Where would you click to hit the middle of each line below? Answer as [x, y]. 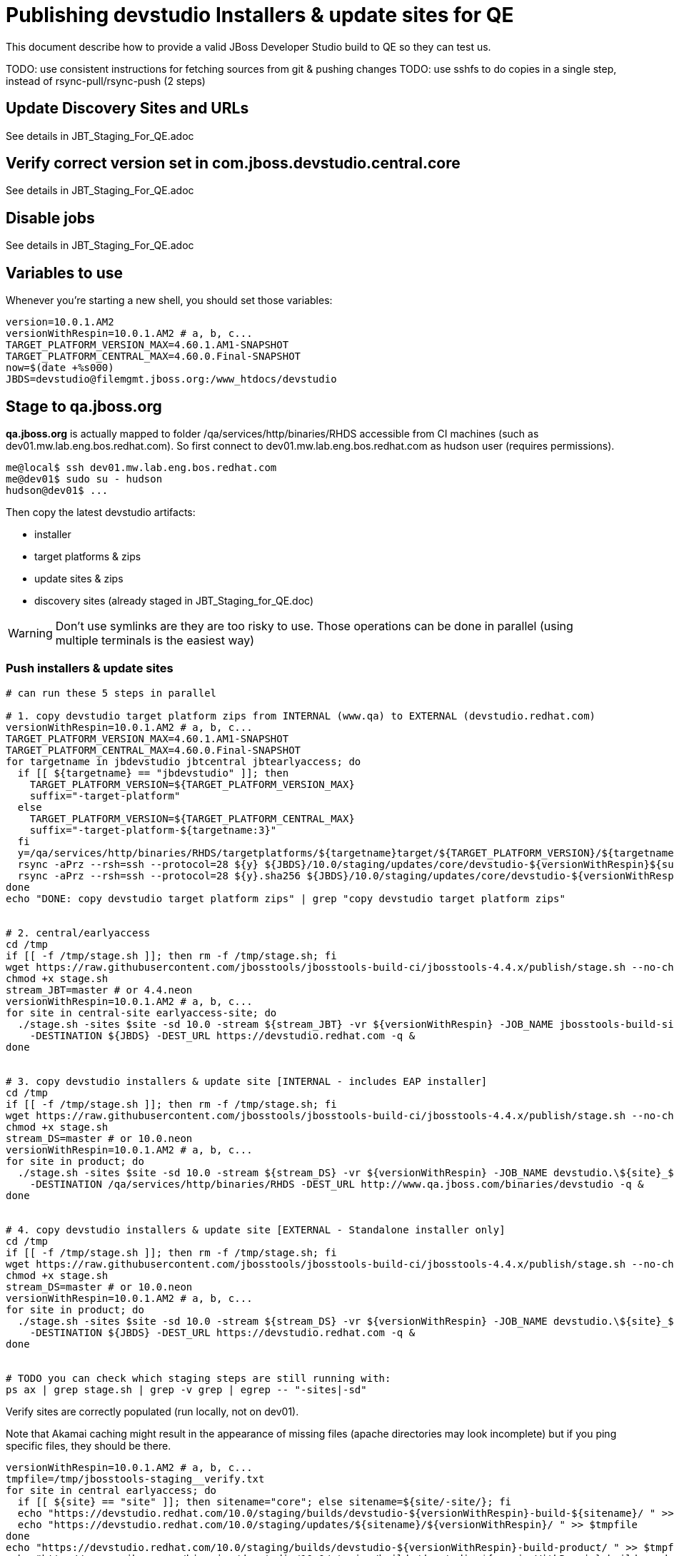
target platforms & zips [88, 556]
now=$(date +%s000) [60, 368]
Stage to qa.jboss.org [84, 406]
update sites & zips [79, 578]
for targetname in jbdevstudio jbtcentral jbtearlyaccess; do [183, 761]
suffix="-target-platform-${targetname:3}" [153, 830]
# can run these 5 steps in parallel [111, 693]
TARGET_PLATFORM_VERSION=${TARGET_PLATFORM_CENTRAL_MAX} [192, 818]
